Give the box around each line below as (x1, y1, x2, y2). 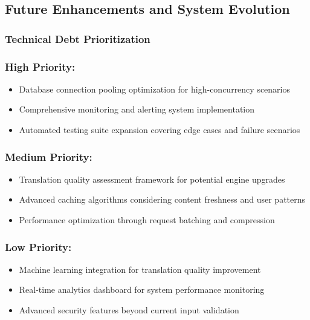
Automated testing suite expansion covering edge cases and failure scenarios (19, 123, 300, 136)
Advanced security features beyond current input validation (19, 304, 239, 316)
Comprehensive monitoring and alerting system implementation (19, 103, 255, 116)
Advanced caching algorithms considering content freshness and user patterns (19, 193, 306, 206)
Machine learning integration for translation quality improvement (19, 263, 261, 275)
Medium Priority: (5, 149, 92, 164)
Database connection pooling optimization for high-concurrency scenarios (19, 82, 291, 95)
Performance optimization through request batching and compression (19, 214, 275, 226)
